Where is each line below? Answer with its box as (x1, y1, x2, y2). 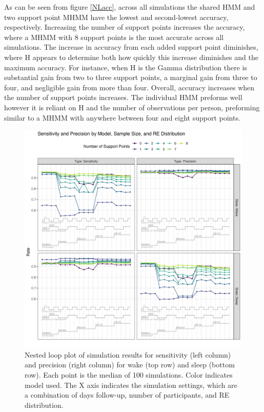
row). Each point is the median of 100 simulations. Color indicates (25, 369, 233, 380)
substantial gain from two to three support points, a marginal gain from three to (4, 72, 257, 83)
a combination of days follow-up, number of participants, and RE (25, 389, 230, 400)
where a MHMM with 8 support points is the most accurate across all (4, 31, 224, 42)
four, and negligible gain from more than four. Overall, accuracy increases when (4, 82, 255, 92)
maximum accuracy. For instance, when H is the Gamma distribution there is (4, 62, 248, 72)
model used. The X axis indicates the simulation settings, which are (25, 379, 237, 390)
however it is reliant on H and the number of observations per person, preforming (4, 102, 260, 112)
